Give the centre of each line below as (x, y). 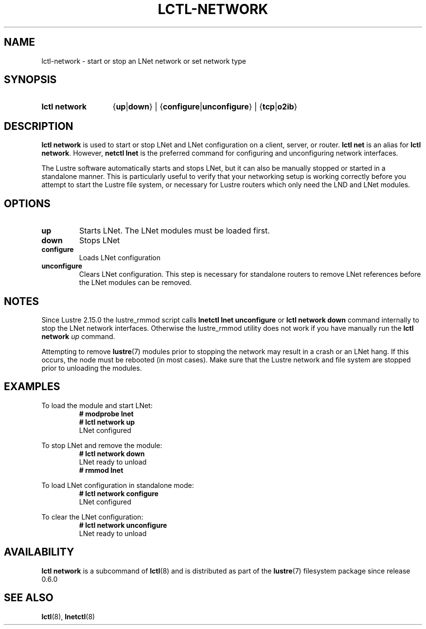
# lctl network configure (119, 493)
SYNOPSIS (30, 80)
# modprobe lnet (106, 413)
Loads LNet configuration (120, 258)
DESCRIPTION (39, 126)
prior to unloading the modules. (92, 368)
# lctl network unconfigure (123, 525)
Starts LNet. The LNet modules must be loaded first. (174, 231)
